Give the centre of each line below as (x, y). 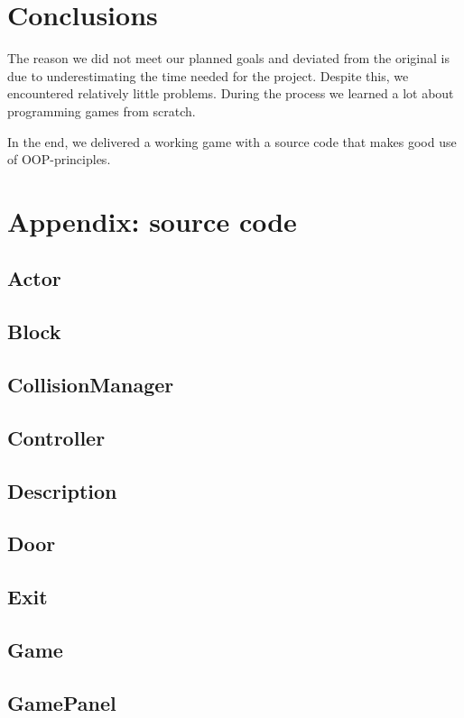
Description (62, 490)
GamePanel (62, 702)
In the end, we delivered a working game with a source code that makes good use (232, 141)
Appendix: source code (152, 221)
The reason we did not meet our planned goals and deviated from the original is (228, 58)
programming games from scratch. (102, 110)
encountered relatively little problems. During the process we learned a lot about (231, 93)
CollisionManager (91, 385)
